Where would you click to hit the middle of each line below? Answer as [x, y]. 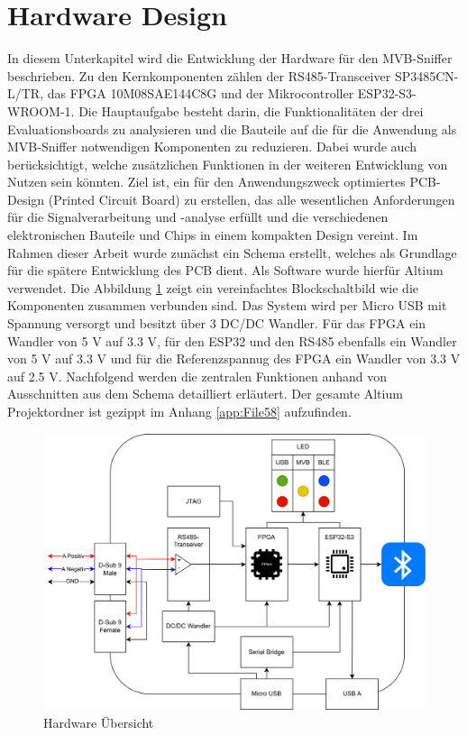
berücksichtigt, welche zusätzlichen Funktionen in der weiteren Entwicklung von [228, 164]
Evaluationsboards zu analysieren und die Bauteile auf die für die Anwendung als [232, 129]
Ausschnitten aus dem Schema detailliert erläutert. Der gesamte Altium [205, 394]
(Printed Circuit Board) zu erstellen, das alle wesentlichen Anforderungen [252, 199]
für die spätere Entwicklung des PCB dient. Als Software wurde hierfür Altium [225, 270]
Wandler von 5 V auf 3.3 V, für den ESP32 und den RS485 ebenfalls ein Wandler [232, 340]
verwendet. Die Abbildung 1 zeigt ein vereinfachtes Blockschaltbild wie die [213, 287]
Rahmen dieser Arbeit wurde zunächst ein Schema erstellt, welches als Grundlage [232, 252]
